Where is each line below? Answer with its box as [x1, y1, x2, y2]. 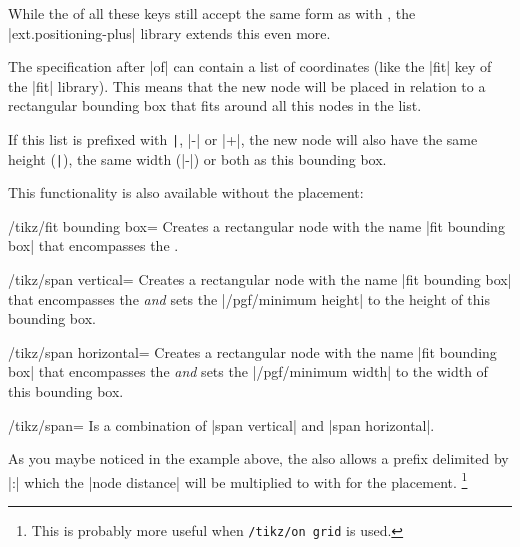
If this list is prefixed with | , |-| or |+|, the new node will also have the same [8, 128, 478, 149]
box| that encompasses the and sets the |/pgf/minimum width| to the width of [8, 361, 488, 382]
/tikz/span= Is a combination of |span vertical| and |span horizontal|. [8, 414, 435, 435]
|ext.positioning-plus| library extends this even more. [8, 22, 331, 43]
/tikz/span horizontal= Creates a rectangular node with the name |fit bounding [8, 341, 497, 362]
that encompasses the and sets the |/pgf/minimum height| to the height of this [8, 288, 490, 309]
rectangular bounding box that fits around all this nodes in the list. [8, 95, 422, 116]
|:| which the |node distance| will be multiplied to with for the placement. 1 [8, 468, 468, 492]
